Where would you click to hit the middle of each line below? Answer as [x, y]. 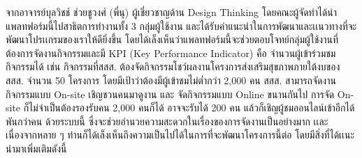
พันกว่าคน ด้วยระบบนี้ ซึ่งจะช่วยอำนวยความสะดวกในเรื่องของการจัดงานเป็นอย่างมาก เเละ [167, 121]
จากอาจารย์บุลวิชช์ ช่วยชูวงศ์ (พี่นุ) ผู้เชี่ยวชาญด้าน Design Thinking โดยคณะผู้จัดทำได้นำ [172, 12]
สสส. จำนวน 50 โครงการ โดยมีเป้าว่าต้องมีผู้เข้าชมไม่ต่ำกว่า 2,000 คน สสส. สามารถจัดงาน [171, 80]
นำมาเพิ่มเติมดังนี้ [36, 148]
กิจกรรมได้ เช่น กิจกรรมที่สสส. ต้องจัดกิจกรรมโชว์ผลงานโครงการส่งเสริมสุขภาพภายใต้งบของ [173, 66]
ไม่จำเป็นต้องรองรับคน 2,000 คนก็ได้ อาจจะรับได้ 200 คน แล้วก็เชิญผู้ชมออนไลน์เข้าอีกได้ [192, 108]
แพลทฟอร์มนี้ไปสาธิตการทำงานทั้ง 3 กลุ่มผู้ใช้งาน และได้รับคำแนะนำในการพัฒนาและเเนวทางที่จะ [181, 25]
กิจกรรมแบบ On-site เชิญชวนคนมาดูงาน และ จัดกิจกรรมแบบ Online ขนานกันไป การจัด [170, 94]
